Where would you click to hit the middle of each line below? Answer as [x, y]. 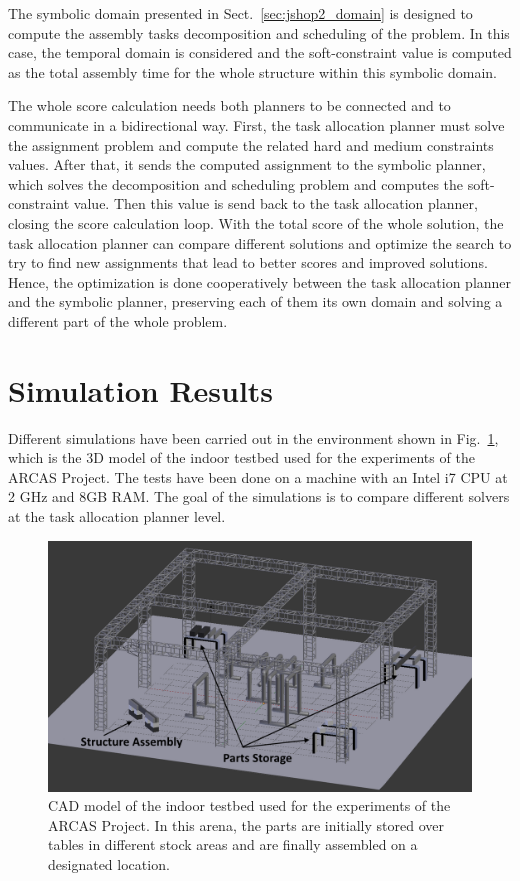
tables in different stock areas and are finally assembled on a [233, 844]
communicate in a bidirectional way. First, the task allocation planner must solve [256, 124]
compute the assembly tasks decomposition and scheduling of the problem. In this [259, 32]
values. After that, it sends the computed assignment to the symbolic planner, [247, 164]
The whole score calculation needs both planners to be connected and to [229, 105]
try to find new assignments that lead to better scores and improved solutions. [248, 262]
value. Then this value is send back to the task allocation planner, [275, 203]
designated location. [109, 863]
